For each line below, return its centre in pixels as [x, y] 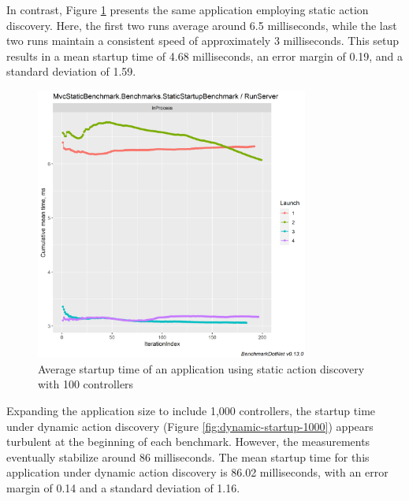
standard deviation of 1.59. [71, 71]
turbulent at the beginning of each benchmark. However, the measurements [188, 442]
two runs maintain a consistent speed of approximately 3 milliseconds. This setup [203, 41]
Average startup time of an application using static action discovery [201, 368]
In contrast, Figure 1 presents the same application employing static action [188, 9]
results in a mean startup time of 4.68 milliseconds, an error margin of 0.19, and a [205, 56]
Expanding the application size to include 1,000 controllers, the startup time [191, 410]
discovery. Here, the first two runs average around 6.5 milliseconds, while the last [202, 25]
